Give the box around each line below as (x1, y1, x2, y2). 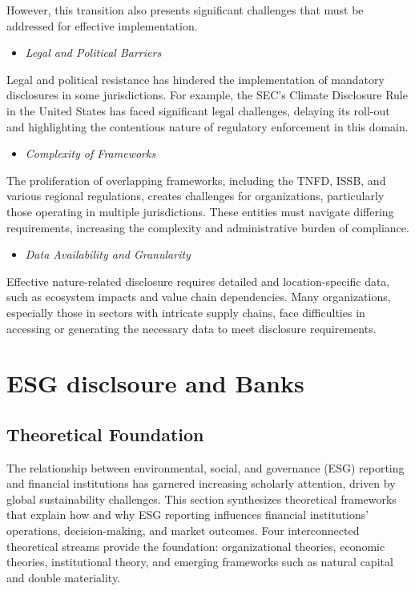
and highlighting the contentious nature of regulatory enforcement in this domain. (6, 118, 409, 135)
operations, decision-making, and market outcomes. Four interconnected (6, 522, 360, 539)
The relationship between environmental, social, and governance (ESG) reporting (6, 459, 405, 476)
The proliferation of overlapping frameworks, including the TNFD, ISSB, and (6, 171, 386, 188)
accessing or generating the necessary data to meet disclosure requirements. (6, 320, 377, 336)
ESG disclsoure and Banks (6, 367, 304, 400)
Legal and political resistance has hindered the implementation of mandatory (6, 70, 385, 87)
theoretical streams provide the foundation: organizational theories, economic (6, 537, 385, 554)
